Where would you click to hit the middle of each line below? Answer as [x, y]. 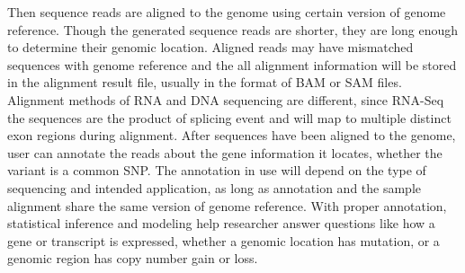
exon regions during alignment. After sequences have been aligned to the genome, [232, 135]
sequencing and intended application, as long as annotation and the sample [215, 187]
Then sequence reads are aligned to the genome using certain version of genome [227, 12]
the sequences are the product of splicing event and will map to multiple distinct [229, 117]
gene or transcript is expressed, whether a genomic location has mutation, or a [224, 240]
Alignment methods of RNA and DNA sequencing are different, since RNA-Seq [226, 99]
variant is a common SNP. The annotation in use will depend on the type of [217, 170]
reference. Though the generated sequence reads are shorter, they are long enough [233, 29]
